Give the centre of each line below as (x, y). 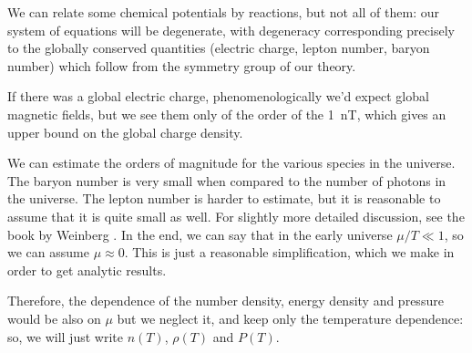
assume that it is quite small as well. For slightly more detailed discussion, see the (236, 216)
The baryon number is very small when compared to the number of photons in (227, 180)
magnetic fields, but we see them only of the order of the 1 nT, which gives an (227, 114)
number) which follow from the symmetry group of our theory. (182, 65)
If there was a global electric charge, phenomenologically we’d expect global (218, 96)
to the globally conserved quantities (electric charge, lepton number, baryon (219, 48)
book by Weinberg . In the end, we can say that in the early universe (200, 234)
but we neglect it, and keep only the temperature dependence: (290, 318)
